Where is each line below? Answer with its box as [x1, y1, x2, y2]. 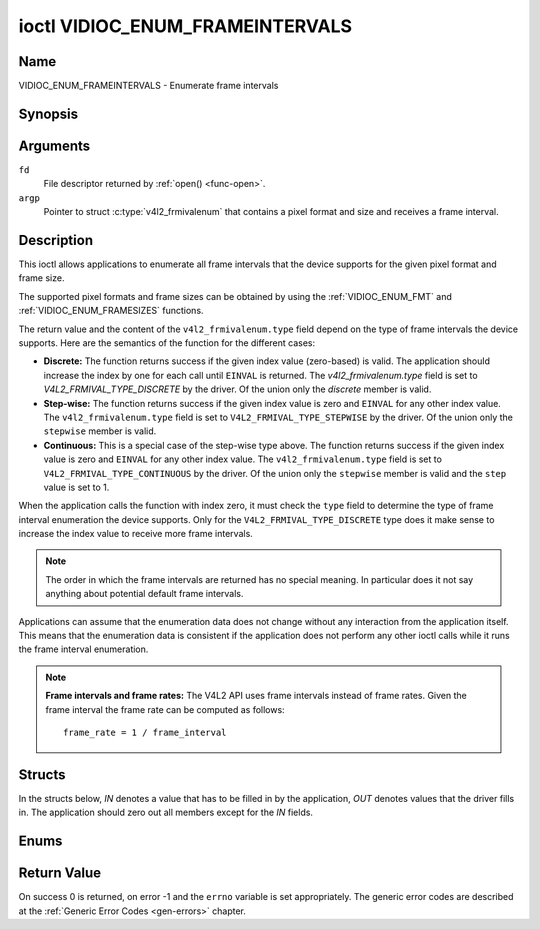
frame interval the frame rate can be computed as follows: [45, 703, 285, 715]
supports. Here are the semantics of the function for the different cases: [18, 337, 316, 349]
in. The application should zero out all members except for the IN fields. [18, 806, 314, 819]
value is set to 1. [43, 481, 110, 493]
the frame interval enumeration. [18, 643, 149, 655]
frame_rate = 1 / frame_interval [63, 727, 227, 738]
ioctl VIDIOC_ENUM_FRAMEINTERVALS [18, 15, 353, 37]
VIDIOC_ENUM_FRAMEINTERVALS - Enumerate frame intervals [18, 80, 279, 92]
